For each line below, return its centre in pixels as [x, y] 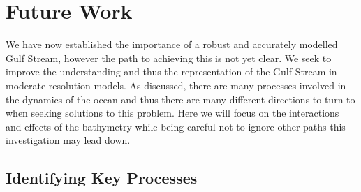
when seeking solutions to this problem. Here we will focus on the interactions [172, 113]
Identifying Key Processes [102, 178]
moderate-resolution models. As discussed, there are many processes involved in [176, 85]
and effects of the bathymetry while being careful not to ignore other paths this [176, 126]
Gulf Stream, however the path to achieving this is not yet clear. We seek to [169, 58]
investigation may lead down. [68, 140]
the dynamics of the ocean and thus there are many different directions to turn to [180, 99]
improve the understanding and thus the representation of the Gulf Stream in [171, 72]
